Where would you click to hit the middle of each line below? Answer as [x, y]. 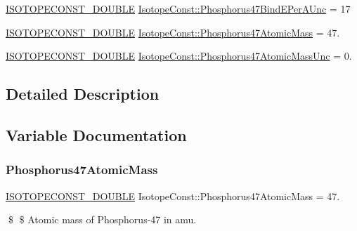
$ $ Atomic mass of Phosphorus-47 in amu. [102, 219]
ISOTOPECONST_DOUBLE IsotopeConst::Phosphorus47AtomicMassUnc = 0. [179, 56]
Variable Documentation [96, 134]
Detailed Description [83, 94]
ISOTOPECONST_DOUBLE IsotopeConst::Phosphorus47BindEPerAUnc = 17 [178, 8]
